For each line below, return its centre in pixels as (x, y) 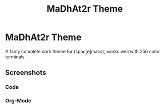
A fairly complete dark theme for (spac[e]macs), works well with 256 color (82, 51)
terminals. (16, 57)
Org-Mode (18, 101)
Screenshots (26, 73)
